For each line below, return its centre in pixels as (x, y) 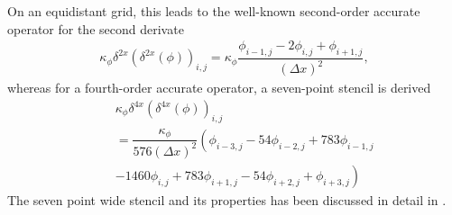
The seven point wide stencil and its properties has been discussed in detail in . (227, 199)
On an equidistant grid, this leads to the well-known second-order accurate (214, 11)
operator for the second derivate (96, 28)
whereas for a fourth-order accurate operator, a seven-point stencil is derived (219, 88)
